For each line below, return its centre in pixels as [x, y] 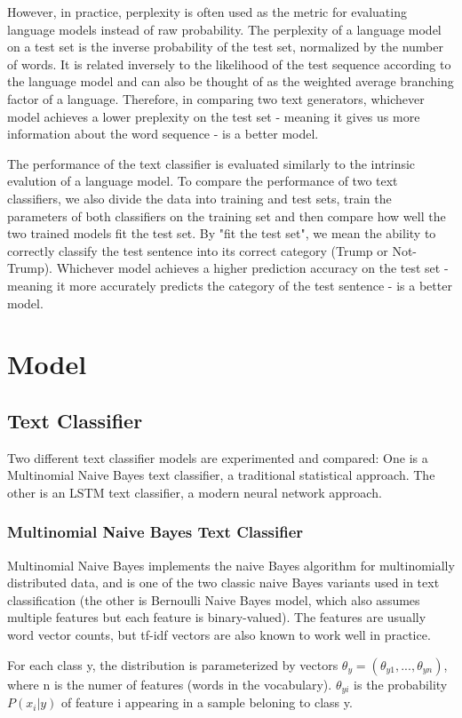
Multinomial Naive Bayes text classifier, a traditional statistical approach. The [221, 475]
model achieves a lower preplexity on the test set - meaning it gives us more [214, 116]
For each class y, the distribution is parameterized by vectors [173, 664]
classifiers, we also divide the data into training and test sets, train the [199, 198]
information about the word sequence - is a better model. [163, 134]
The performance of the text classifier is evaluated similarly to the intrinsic [211, 163]
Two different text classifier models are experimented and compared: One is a [218, 457]
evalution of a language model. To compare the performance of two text [203, 181]
